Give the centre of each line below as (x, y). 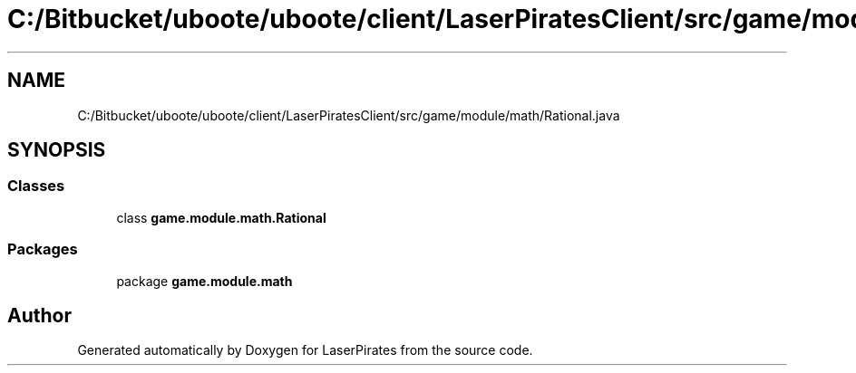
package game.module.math (204, 281)
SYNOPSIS (57, 150)
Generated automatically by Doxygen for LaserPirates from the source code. (305, 350)
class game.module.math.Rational (221, 217)
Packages (43, 249)
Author (39, 315)
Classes (36, 186)
